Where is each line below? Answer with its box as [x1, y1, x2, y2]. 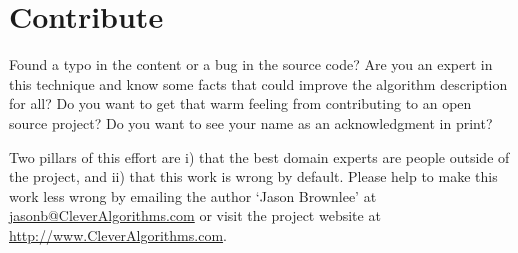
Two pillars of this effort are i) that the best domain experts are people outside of [9, 146, 510, 167]
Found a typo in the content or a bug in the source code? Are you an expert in [9, 54, 493, 75]
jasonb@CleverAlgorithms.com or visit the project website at [9, 205, 381, 226]
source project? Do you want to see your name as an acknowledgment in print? [9, 112, 493, 133]
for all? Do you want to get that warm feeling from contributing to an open [9, 93, 472, 114]
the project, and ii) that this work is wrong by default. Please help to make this [9, 166, 498, 187]
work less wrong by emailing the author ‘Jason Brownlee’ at [9, 185, 377, 206]
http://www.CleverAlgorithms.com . [9, 224, 227, 245]
